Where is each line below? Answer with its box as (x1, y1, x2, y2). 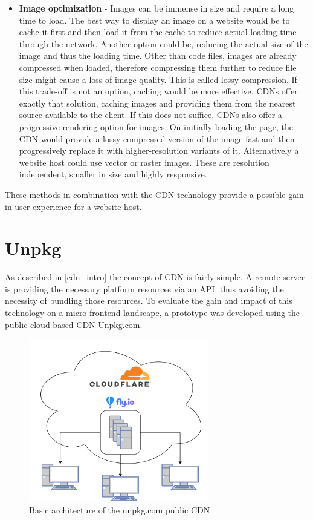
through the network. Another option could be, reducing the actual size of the (19, 37, 308, 50)
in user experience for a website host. (5, 200, 142, 212)
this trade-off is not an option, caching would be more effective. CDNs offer (19, 85, 298, 97)
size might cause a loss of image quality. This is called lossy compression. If (19, 73, 297, 85)
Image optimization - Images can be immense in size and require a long (19, 2, 294, 14)
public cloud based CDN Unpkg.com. (5, 318, 143, 331)
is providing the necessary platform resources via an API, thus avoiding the (5, 282, 284, 295)
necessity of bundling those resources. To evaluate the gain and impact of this (5, 294, 292, 307)
